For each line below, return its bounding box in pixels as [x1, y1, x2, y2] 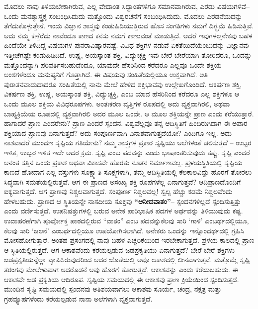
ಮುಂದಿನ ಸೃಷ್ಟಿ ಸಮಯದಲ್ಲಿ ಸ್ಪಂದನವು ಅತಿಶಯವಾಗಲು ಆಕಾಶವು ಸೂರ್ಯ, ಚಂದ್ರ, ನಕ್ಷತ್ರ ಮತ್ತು [4, 284, 222, 294]
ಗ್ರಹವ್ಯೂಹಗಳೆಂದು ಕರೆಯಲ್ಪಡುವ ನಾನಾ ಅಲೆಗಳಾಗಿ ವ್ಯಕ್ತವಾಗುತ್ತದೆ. [4, 293, 153, 304]
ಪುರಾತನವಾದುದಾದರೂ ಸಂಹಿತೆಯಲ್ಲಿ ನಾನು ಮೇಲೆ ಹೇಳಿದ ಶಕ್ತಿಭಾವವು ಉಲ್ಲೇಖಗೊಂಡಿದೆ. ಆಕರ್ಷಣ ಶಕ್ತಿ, [4, 79, 242, 89]
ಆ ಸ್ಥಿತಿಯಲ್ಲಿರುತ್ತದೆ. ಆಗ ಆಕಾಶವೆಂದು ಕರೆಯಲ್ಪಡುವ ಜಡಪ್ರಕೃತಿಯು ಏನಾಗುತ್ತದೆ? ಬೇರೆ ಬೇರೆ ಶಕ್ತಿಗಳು [4, 244, 235, 255]
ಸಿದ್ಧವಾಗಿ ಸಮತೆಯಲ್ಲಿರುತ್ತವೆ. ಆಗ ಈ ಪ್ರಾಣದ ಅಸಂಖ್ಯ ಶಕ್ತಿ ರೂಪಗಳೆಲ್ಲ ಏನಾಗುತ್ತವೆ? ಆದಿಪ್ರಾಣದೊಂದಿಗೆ [4, 176, 241, 187]
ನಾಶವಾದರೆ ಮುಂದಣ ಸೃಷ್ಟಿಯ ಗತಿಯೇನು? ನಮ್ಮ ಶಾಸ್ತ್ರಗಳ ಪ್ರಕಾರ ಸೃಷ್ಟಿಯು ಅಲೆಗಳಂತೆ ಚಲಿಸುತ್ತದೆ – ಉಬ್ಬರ [4, 137, 252, 148]
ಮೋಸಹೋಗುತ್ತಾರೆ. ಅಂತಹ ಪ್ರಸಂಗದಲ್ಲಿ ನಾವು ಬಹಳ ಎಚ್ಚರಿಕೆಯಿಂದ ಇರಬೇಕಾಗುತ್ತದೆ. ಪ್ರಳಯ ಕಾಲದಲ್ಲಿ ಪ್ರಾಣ [4, 235, 255, 245]
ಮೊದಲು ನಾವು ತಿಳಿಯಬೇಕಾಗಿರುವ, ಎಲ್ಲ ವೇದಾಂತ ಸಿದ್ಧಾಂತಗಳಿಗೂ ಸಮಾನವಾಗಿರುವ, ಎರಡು [4, 1, 215, 11]
